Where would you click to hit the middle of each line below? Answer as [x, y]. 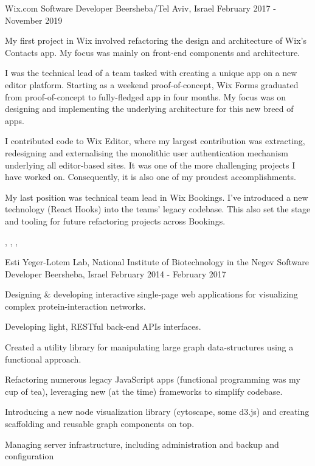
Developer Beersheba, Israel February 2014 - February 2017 [116, 273]
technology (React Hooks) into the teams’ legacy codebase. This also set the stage [158, 209]
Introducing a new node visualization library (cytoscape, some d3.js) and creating [157, 412]
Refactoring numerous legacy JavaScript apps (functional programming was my [153, 379]
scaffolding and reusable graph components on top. [100, 424]
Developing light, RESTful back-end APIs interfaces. [103, 326]
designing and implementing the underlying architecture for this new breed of [149, 109]
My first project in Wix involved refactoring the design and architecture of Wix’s [156, 40]
